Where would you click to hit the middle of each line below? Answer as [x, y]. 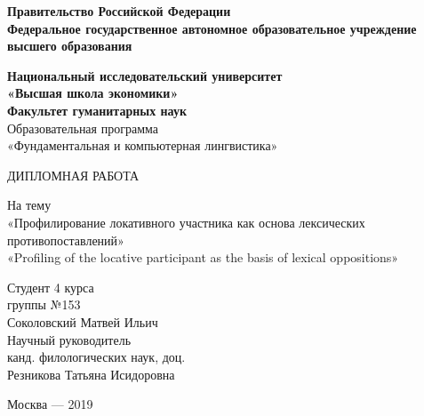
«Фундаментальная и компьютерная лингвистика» [143, 145]
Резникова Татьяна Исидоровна [91, 374]
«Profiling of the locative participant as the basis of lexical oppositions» [203, 257]
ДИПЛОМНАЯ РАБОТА [73, 175]
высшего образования [70, 46]
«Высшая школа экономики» [93, 93]
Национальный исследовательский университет [145, 75]
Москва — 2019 [50, 404]
